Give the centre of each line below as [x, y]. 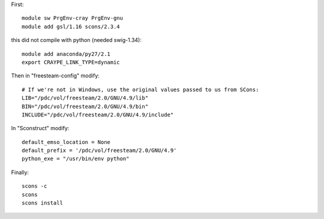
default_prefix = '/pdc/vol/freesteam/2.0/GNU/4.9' [99, 151]
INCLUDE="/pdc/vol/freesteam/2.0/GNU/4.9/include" [98, 115]
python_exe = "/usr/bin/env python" [76, 159]
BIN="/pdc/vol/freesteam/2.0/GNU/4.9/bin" [85, 106]
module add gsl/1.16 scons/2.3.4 [71, 26]
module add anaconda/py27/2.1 [66, 54]
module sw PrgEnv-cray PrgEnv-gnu [72, 18]
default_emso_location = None [66, 142]
